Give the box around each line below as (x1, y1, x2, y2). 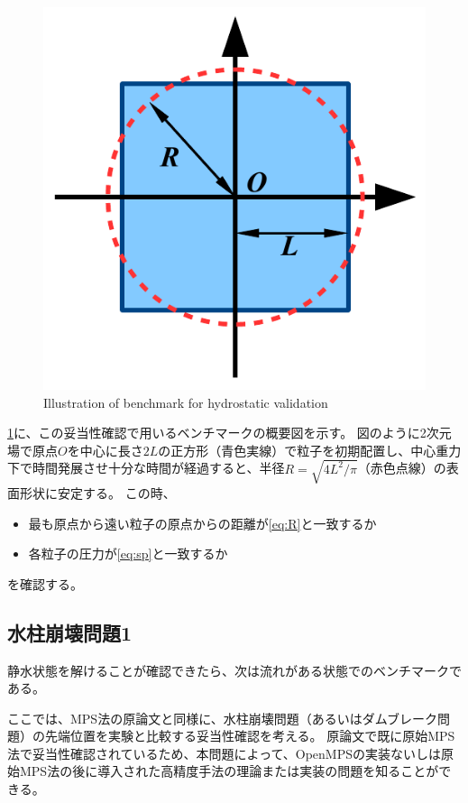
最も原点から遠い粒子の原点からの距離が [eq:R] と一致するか (28, 513, 377, 532)
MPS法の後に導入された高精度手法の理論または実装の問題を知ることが (19, 761, 439, 780)
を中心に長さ (67, 440, 143, 459)
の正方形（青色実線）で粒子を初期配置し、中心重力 (158, 440, 462, 459)
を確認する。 (7, 574, 83, 593)
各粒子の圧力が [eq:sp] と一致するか (28, 544, 228, 563)
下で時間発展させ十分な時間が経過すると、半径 (7, 458, 285, 477)
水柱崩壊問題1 (7, 618, 133, 646)
